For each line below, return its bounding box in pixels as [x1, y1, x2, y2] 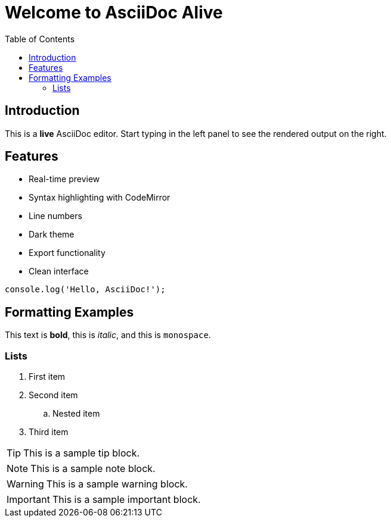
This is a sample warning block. [46, 478, 188, 490]
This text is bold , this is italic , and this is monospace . [5, 330, 211, 340]
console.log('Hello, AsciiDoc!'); [5, 285, 166, 295]
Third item [29, 427, 69, 437]
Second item [29, 390, 78, 401]
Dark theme [29, 229, 75, 240]
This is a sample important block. [52, 493, 201, 506]
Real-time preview [29, 174, 100, 185]
